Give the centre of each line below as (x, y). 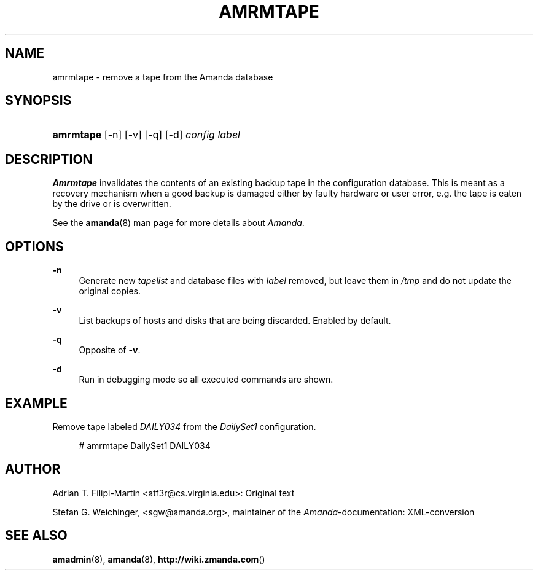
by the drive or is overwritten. (112, 204)
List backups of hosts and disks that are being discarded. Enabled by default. (235, 321)
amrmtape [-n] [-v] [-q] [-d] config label (146, 135)
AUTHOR (33, 469)
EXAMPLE (36, 403)
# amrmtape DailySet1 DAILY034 (145, 445)
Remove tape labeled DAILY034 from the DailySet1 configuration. (184, 426)
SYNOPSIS (38, 101)
